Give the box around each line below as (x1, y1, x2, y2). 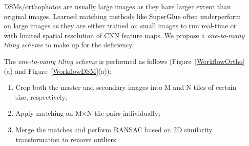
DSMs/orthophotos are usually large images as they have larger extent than (4, 1, 231, 11)
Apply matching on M (15, 108, 82, 118)
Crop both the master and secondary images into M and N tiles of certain (15, 82, 237, 92)
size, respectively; (15, 91, 67, 102)
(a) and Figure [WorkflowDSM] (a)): (4, 65, 112, 76)
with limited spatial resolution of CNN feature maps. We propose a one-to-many (4, 30, 245, 40)
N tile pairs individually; (87, 108, 160, 118)
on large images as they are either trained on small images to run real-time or (4, 21, 237, 31)
